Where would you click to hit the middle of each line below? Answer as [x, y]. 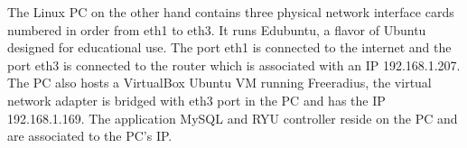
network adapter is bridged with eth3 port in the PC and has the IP [196, 100]
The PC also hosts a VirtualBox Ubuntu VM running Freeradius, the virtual [219, 83]
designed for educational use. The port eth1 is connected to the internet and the [229, 47]
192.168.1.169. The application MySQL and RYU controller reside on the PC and [233, 118]
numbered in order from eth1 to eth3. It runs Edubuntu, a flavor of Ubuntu [217, 29]
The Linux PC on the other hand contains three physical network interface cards [231, 12]
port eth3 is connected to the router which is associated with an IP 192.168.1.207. [234, 65]
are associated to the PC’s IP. [90, 136]
